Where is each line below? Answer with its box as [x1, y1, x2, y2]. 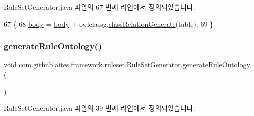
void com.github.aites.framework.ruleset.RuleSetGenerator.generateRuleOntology [4, 59, 250, 70]
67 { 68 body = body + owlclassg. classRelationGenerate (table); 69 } [4, 18, 214, 29]
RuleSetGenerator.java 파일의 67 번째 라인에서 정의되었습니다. [4, 2, 195, 12]
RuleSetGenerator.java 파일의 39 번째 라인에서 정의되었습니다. [4, 103, 195, 113]
